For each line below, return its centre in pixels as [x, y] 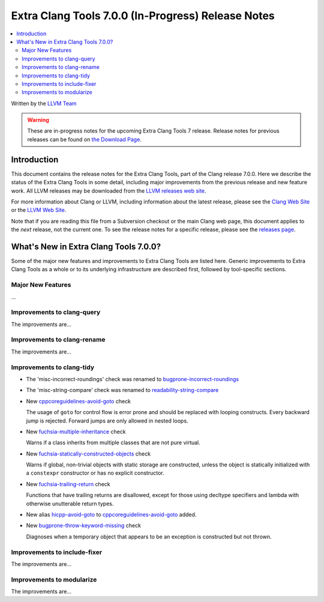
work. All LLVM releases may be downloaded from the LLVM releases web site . [109, 191]
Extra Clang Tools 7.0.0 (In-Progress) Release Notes [143, 16]
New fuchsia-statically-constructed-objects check [88, 454]
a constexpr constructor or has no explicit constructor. [95, 473]
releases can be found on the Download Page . [85, 139]
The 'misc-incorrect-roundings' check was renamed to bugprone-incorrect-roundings [133, 379]
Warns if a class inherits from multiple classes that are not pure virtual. [113, 443]
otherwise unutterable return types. [70, 504]
